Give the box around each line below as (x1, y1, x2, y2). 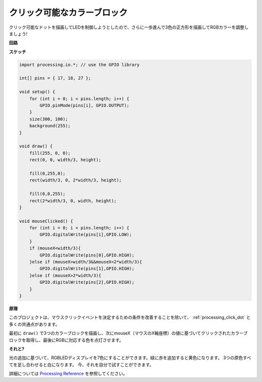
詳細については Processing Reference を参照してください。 (9, 371, 128, 377)
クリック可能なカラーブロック (9, 7, 128, 18)
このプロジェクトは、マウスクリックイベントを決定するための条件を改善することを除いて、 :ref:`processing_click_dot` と (9, 314, 251, 320)
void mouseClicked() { (19, 218, 73, 224)
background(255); (29, 123, 71, 129)
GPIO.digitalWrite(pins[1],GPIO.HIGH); (39, 266, 134, 272)
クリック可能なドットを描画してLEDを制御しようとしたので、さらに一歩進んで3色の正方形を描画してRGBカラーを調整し (9, 24, 249, 30)
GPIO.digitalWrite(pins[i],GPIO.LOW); (39, 232, 132, 238)
